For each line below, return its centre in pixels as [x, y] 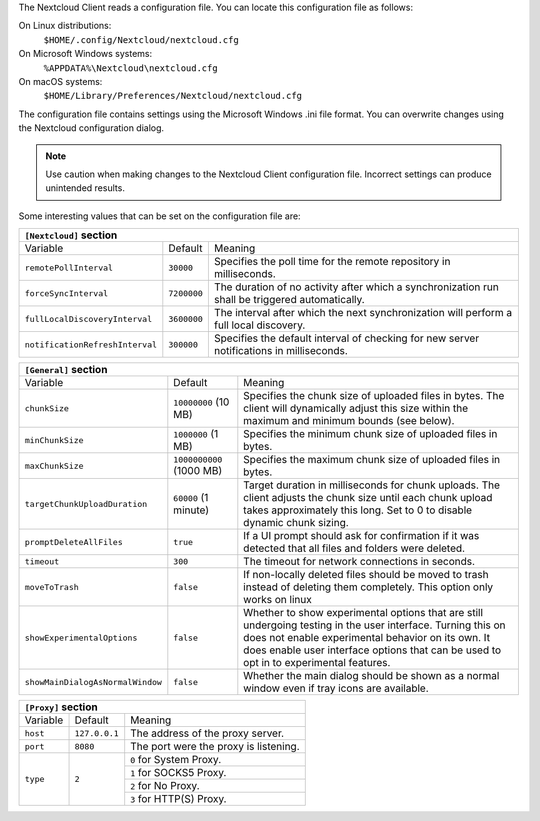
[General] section [66, 370]
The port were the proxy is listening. [215, 747]
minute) [191, 510]
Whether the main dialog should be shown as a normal [371, 676]
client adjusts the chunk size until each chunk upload [368, 498]
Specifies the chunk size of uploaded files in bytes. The [374, 396]
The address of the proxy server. [207, 733]
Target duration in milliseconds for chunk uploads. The [371, 485]
